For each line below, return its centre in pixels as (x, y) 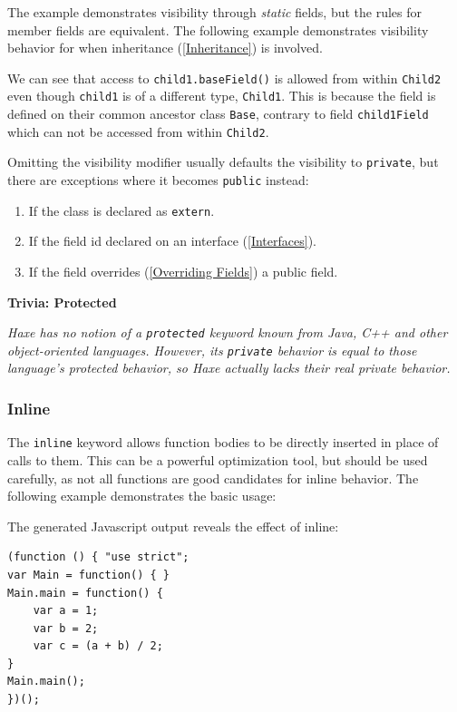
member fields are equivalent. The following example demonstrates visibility (218, 29)
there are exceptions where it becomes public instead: (158, 180)
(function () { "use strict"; (98, 557)
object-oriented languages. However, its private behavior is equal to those (212, 350)
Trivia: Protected (62, 302)
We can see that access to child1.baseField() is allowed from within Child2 (224, 78)
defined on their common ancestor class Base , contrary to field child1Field (218, 114)
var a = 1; (66, 611)
